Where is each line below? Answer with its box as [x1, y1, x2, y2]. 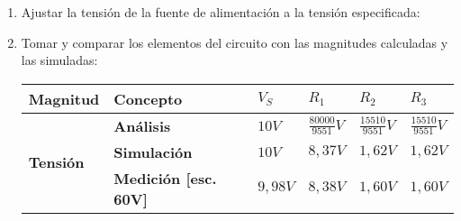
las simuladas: [21, 51, 98, 69]
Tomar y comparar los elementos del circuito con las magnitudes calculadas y [21, 32, 448, 51]
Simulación [113, 141, 193, 162]
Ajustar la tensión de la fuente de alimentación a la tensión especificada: [21, 3, 420, 21]
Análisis [113, 115, 171, 136]
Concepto [113, 87, 183, 109]
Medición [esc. [113, 167, 217, 189]
